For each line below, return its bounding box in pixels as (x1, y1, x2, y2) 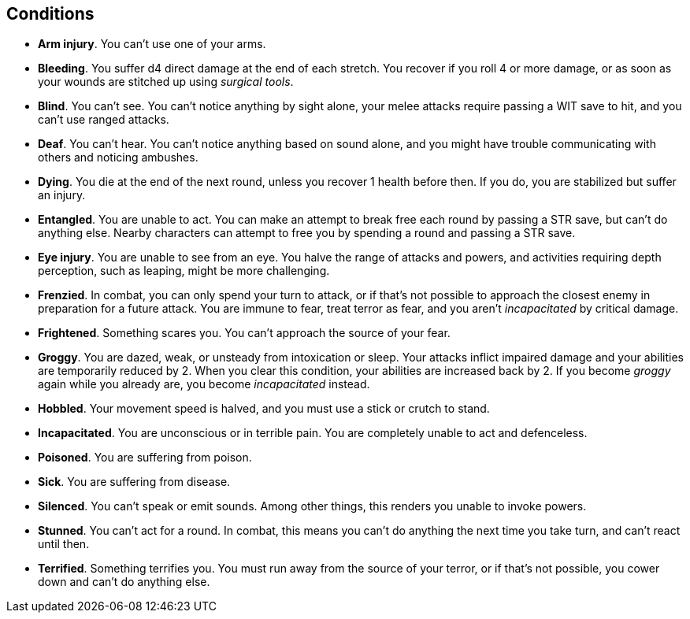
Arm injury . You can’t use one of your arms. (38, 37, 266, 51)
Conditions (6, 4, 95, 24)
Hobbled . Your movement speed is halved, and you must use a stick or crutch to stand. (38, 402, 490, 416)
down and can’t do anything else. (38, 575, 210, 589)
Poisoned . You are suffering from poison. (38, 450, 252, 465)
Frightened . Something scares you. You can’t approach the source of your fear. (38, 326, 451, 340)
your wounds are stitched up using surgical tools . (38, 75, 294, 89)
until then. (38, 537, 90, 551)
